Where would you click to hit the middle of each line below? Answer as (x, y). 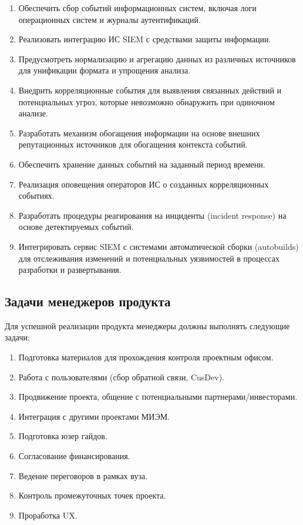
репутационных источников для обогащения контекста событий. (133, 144)
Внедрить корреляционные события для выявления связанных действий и (150, 90)
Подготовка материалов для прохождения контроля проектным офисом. (146, 357)
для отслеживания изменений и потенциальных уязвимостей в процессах (149, 258)
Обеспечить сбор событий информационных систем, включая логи (137, 8)
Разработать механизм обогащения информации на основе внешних (139, 133)
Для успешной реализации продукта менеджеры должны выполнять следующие (147, 325)
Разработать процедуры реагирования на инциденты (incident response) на (152, 215)
